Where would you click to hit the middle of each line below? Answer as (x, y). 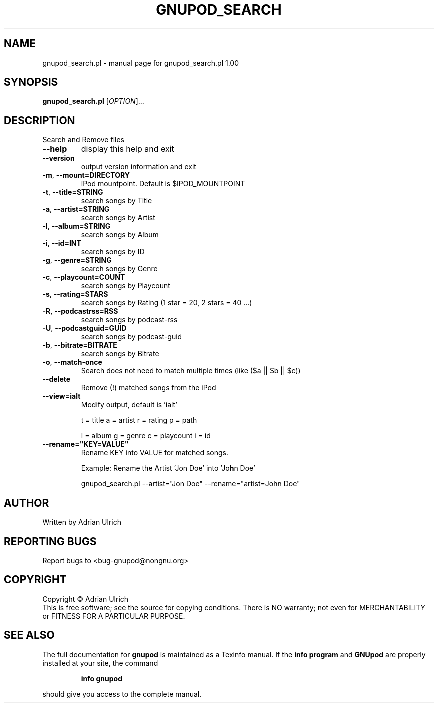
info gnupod (102, 678)
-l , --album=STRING (77, 226)
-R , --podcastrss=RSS (80, 311)
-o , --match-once (72, 362)
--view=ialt (62, 396)
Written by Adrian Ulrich (82, 522)
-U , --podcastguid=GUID (85, 328)
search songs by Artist (118, 218)
